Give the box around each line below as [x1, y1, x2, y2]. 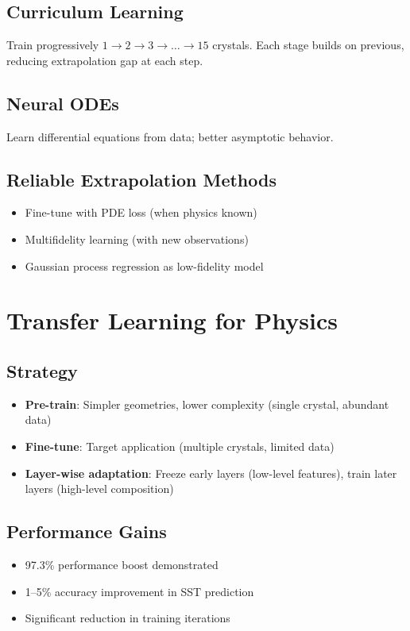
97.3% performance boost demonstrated [25, 556, 219, 572]
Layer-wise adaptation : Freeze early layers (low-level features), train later [25, 464, 397, 481]
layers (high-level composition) [25, 480, 174, 497]
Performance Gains [6, 519, 167, 544]
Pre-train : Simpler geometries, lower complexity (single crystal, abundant [25, 395, 389, 412]
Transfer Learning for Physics [6, 304, 338, 337]
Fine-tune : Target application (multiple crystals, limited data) [25, 437, 335, 454]
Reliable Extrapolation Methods [6, 167, 277, 191]
